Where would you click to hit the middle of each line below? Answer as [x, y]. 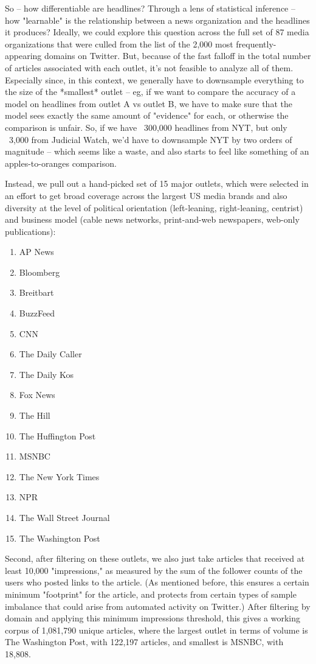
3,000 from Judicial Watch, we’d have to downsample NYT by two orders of [150, 139]
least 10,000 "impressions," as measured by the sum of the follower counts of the [154, 570]
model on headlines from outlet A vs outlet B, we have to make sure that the [149, 103]
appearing [23, 56]
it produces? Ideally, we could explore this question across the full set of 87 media [157, 32]
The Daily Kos [46, 374]
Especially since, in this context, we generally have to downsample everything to [154, 79]
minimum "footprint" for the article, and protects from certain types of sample [151, 594]
